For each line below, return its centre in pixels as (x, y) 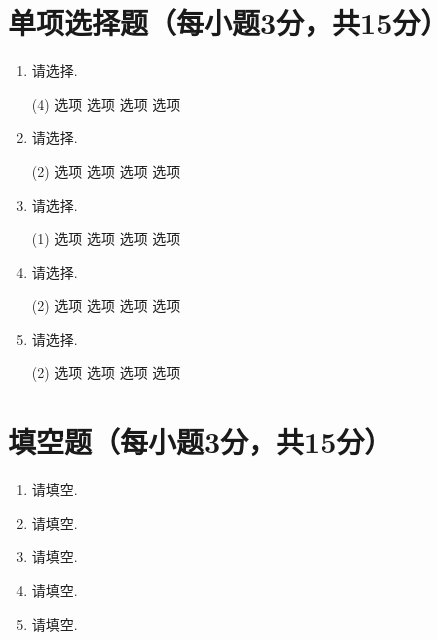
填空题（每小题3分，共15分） (200, 441)
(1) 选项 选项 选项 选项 (106, 238)
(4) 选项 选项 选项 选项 (106, 103)
